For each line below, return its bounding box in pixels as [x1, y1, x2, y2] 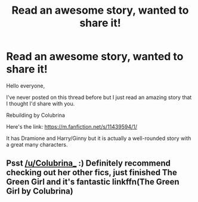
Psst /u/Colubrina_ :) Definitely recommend [6, 159, 171, 169]
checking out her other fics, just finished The [6, 167, 177, 178]
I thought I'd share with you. [6, 100, 75, 107]
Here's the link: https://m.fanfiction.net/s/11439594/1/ [6, 123, 137, 130]
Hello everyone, [6, 82, 45, 89]
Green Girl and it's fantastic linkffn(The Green [6, 177, 180, 187]
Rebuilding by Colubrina [6, 111, 66, 119]
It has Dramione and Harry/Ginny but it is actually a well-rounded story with [6, 135, 191, 142]
